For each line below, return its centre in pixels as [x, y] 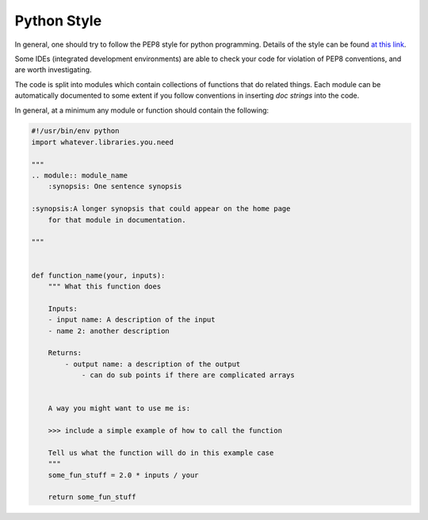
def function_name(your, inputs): [98, 275]
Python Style [58, 21]
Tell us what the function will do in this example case [161, 453]
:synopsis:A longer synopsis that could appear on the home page [161, 209]
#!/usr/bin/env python [75, 131]
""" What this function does [105, 286]
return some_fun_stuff [92, 497]
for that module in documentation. [117, 220]
